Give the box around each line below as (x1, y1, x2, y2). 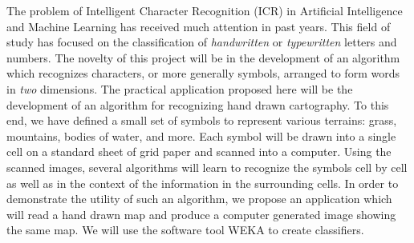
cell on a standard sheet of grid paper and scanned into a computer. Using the (6, 143, 392, 160)
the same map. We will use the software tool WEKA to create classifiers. (6, 221, 364, 238)
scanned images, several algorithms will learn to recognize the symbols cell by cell (6, 158, 408, 175)
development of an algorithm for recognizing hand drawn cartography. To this (6, 96, 389, 113)
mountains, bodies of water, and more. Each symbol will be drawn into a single (6, 127, 396, 144)
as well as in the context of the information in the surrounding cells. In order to (6, 174, 399, 191)
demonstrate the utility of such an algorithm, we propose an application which (6, 190, 392, 207)
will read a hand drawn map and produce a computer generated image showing (6, 205, 396, 222)
